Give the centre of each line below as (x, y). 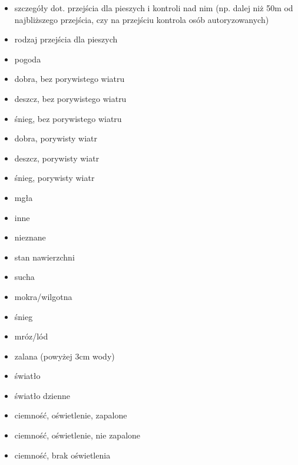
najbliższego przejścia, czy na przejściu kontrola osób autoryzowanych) (142, 19)
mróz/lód (31, 336)
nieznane (30, 237)
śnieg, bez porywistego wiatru (68, 118)
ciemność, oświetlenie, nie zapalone (77, 435)
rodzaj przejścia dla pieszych (66, 39)
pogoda (28, 59)
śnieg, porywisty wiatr (54, 178)
